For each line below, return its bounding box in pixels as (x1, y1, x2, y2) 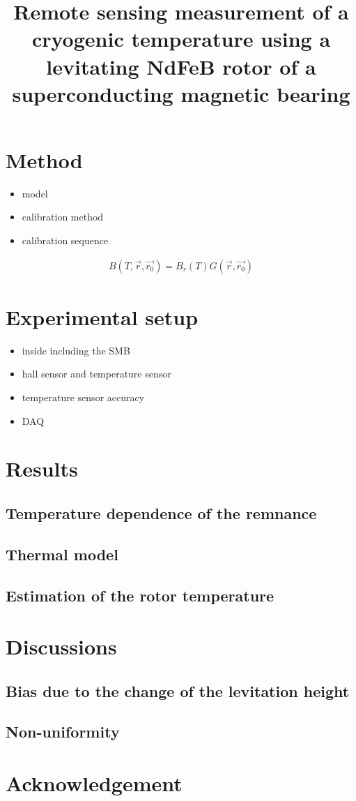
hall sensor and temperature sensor (22, 366, 171, 381)
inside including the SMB (22, 343, 130, 357)
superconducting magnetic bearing (12, 79, 350, 107)
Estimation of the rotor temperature (6, 584, 274, 606)
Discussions (6, 632, 117, 661)
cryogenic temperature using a (31, 24, 331, 53)
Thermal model (6, 543, 118, 564)
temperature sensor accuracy (22, 390, 145, 404)
